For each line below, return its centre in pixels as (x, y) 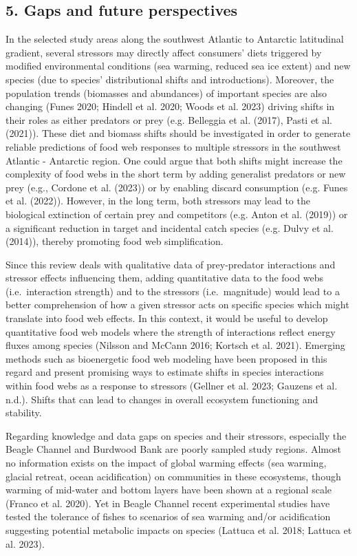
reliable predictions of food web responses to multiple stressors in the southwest (173, 146)
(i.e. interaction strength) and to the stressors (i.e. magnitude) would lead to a (173, 291)
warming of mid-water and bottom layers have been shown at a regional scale (169, 490)
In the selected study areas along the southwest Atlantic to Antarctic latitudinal (175, 39)
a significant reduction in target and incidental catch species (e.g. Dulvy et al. (170, 227)
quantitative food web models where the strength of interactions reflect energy (171, 331)
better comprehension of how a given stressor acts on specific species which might (177, 304)
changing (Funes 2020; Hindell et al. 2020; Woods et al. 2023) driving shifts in (170, 106)
